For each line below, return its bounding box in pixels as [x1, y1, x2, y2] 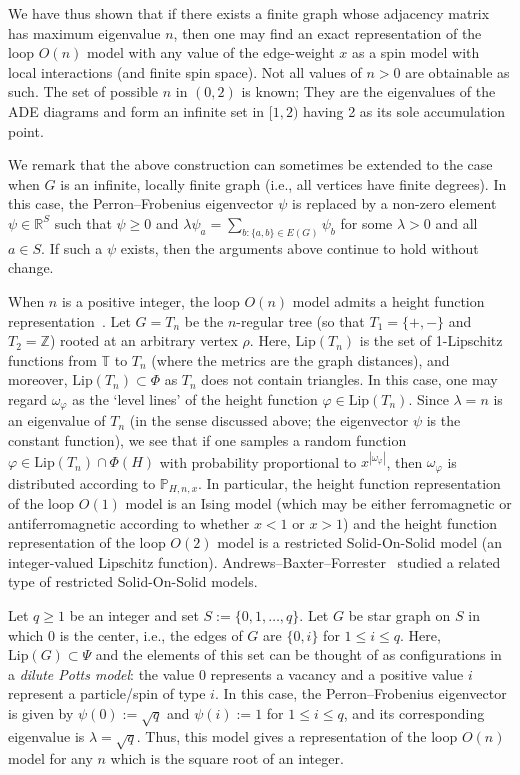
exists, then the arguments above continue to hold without [120, 237, 479, 258]
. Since [408, 388, 449, 409]
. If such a [41, 237, 103, 258]
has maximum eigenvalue [8, 22, 161, 43]
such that [54, 212, 112, 233]
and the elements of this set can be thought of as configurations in [95, 644, 502, 665]
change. [8, 257, 54, 278]
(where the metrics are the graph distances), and [151, 349, 450, 370]
